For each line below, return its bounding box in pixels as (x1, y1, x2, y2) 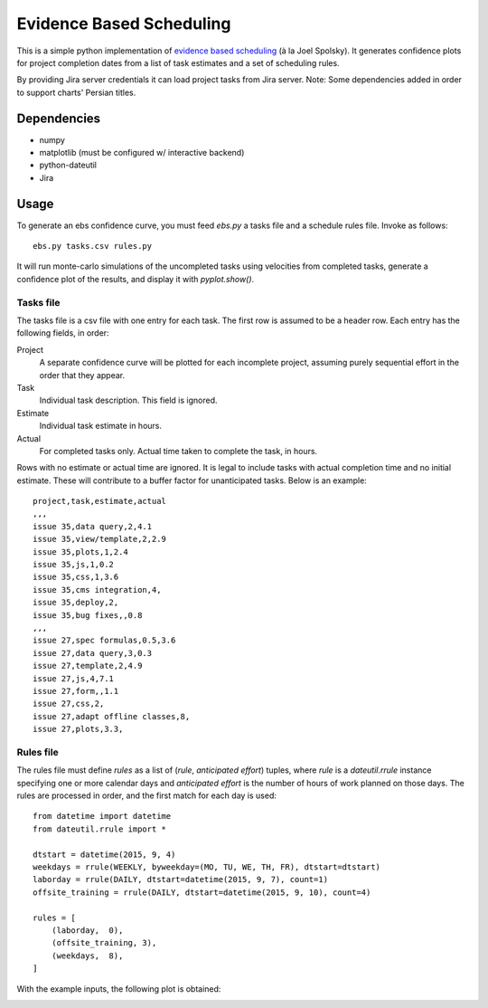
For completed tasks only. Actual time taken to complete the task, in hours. (39, 445, 318, 456)
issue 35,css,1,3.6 (33, 572, 119, 583)
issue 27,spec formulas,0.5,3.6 (33, 635, 176, 646)
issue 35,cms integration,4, (33, 585, 162, 594)
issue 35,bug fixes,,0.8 (33, 610, 143, 620)
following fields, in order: (16, 328, 109, 338)
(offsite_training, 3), (51, 937, 157, 948)
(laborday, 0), (51, 925, 124, 936)
